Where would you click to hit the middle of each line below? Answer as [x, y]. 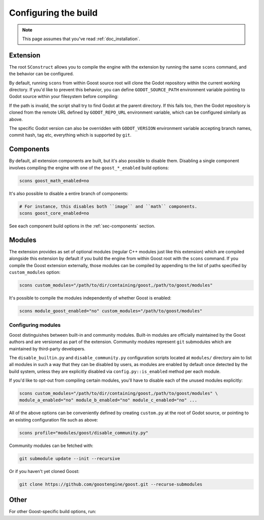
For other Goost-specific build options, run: [53, 512]
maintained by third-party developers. [47, 348]
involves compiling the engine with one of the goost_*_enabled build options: [89, 168]
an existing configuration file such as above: [54, 420]
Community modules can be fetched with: [51, 446]
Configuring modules [35, 325]
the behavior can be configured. [42, 74]
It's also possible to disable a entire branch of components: [69, 193]
